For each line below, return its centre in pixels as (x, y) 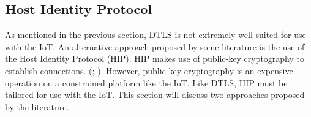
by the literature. (37, 106)
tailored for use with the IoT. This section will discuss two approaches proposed (155, 95)
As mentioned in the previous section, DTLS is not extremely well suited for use (155, 35)
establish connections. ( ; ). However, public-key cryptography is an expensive (149, 70)
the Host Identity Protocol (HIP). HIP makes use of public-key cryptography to (155, 58)
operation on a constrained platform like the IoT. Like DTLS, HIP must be (146, 82)
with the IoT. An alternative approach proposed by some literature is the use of (155, 46)
